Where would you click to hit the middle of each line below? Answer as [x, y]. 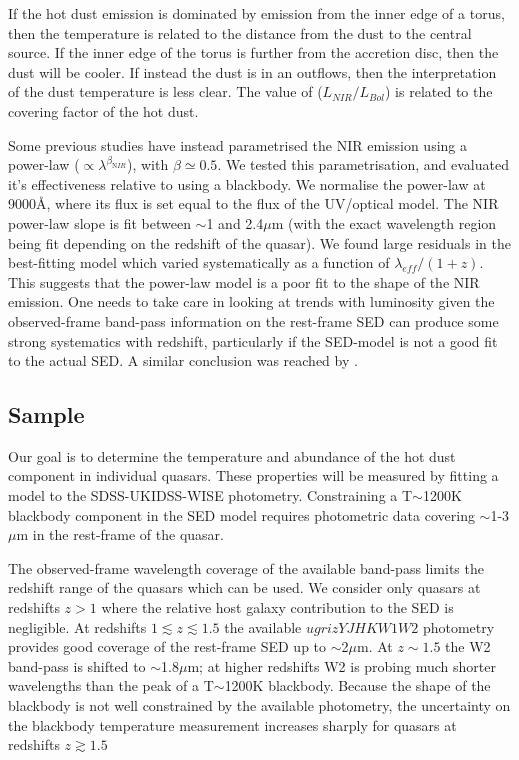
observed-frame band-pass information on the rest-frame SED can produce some [253, 320]
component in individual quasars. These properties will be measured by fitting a [253, 475]
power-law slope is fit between [99, 222]
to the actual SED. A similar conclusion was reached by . [183, 360]
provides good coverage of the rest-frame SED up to [167, 646]
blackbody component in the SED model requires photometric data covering [241, 514]
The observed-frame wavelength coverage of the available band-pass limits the [246, 567]
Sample [46, 414]
